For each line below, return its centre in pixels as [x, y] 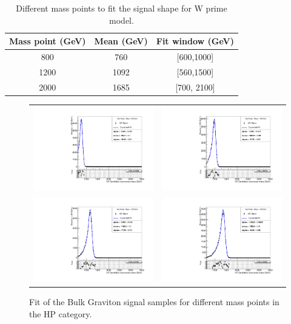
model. [122, 20]
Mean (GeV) [121, 41]
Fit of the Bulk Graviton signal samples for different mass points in [154, 302]
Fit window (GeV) [195, 41]
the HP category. [61, 313]
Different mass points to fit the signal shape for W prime [122, 8]
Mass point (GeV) [48, 41]
